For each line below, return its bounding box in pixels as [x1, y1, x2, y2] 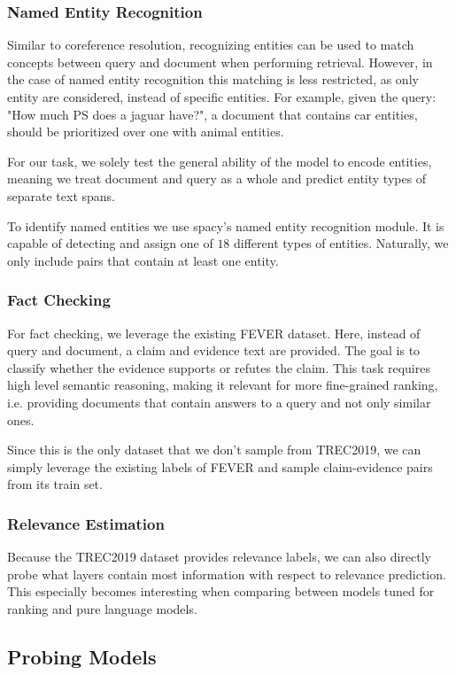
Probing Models [7, 642, 157, 670]
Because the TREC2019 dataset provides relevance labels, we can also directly [7, 547, 431, 566]
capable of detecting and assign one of [7, 234, 213, 252]
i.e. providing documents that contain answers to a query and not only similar [7, 392, 431, 411]
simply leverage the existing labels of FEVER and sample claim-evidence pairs [7, 457, 433, 476]
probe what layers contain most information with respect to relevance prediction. [7, 564, 446, 583]
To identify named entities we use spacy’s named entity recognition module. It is [7, 216, 444, 235]
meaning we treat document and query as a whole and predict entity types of [7, 169, 427, 188]
